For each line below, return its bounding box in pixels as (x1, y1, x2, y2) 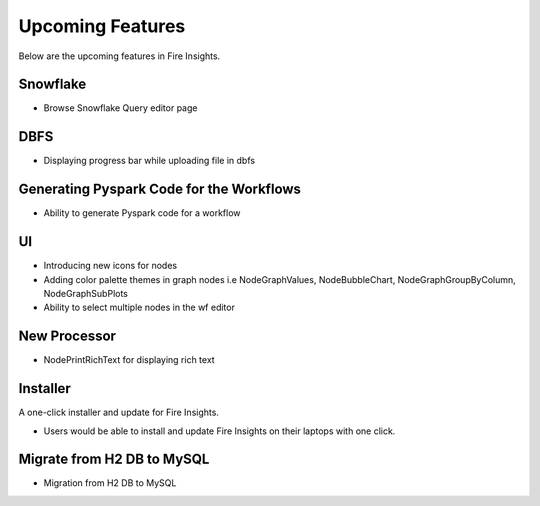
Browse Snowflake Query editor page (43, 102, 198, 114)
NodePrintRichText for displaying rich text (43, 354, 215, 366)
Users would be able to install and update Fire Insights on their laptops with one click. (43, 425, 396, 437)
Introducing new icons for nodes (43, 260, 178, 272)
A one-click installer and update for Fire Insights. (18, 406, 220, 419)
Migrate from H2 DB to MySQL (18, 451, 210, 468)
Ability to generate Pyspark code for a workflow (43, 207, 241, 219)
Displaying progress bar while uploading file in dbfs (43, 155, 255, 167)
